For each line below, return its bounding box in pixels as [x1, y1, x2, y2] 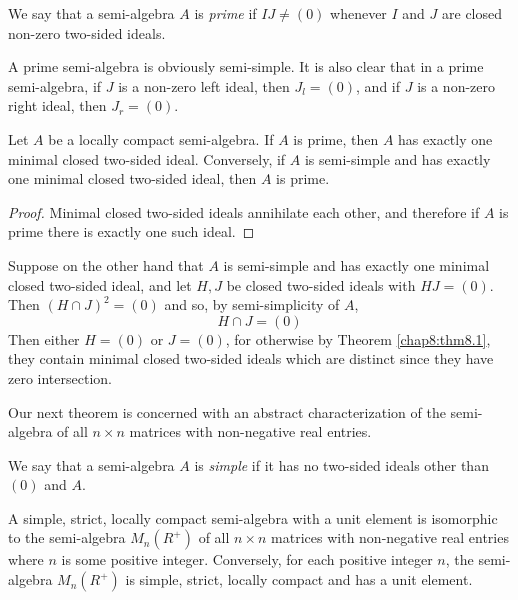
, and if [356, 75, 401, 96]
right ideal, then [8, 95, 107, 116]
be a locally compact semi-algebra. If [48, 128, 274, 149]
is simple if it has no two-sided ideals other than [194, 454, 489, 475]
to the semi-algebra [8, 527, 126, 548]
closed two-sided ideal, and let [8, 274, 192, 295]
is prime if [194, 3, 257, 23]
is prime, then [293, 128, 379, 149]
